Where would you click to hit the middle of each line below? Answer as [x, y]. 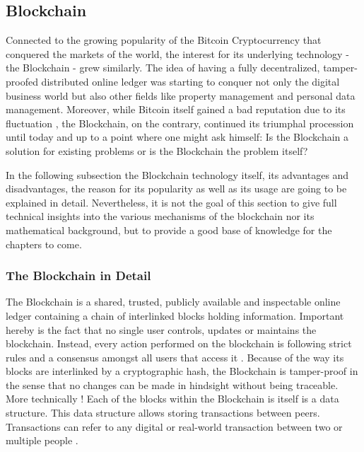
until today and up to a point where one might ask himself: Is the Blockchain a [177, 137]
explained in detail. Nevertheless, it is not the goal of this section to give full [171, 202]
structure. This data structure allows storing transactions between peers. [163, 413]
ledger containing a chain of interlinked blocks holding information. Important [175, 315]
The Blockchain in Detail [78, 276]
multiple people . [42, 440]
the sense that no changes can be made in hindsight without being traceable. [172, 384]
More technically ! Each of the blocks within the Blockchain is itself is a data [172, 399]
